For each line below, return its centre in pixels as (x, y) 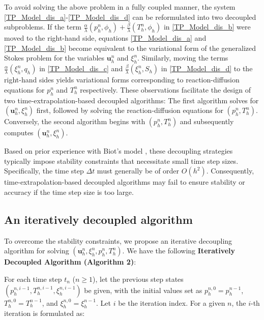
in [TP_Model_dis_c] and (81, 68)
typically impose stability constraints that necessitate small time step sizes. (121, 161)
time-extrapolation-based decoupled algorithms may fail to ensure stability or (125, 182)
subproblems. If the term (43, 27)
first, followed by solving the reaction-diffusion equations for (130, 110)
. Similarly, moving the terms (183, 58)
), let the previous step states (138, 279)
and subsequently (207, 121)
